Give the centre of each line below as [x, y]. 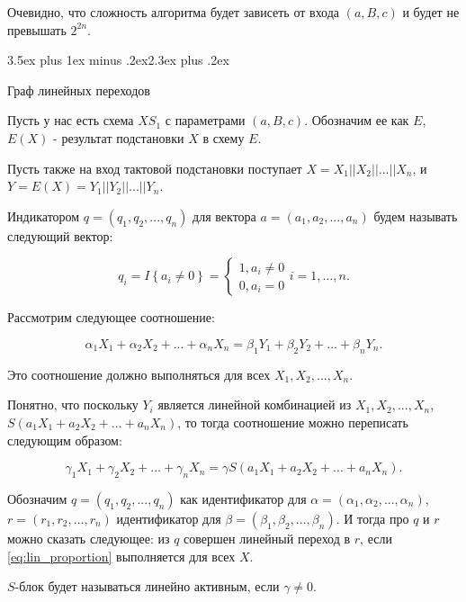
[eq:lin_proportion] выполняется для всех [121, 556]
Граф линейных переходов [79, 90]
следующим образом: [65, 440]
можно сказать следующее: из [89, 538]
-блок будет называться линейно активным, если [147, 586]
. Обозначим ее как [357, 120]
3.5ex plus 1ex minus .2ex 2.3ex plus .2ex [118, 60]
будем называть [416, 216]
